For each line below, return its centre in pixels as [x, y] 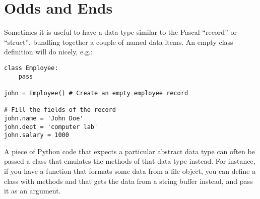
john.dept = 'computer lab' [51, 127]
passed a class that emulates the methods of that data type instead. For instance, [130, 161]
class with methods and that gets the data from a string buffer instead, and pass [128, 181]
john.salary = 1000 [37, 135]
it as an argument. [32, 191]
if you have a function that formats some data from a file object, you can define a [130, 171]
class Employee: [31, 68]
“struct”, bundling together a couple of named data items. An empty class [119, 42]
